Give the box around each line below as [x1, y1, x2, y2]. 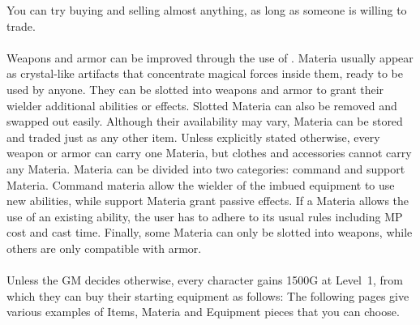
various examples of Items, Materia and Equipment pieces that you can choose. [6, 303, 400, 320]
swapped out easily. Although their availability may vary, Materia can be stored [6, 113, 403, 130]
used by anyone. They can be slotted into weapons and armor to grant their [6, 80, 384, 97]
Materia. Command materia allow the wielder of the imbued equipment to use [6, 176, 395, 193]
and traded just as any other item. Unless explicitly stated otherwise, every [6, 128, 380, 145]
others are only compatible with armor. [6, 239, 202, 256]
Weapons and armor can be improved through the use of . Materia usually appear [6, 49, 414, 66]
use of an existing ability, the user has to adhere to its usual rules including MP [6, 207, 403, 225]
